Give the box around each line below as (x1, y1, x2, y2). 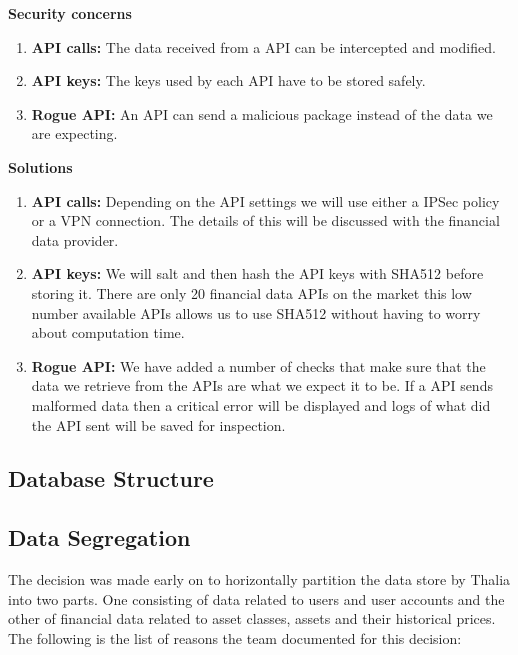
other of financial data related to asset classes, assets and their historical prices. (8, 608, 496, 629)
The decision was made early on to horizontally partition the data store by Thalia (8, 569, 511, 590)
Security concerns (8, 3, 132, 23)
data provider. (31, 229, 119, 250)
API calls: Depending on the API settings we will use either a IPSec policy (31, 190, 500, 211)
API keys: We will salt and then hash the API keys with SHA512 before (31, 263, 484, 284)
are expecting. (31, 123, 118, 144)
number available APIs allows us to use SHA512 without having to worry (31, 302, 481, 323)
